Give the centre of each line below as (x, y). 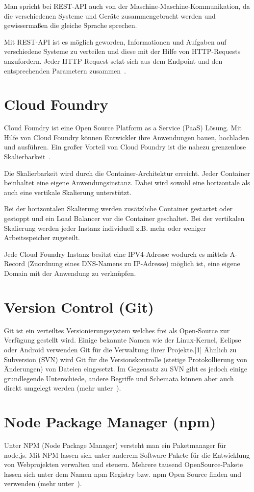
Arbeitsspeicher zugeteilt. (42, 237)
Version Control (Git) (79, 307)
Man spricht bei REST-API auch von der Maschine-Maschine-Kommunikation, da (127, 6)
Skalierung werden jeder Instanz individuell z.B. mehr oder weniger (105, 228)
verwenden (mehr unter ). (43, 483)
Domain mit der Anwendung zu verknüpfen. (70, 273)
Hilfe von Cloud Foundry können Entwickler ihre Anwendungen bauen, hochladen (127, 137)
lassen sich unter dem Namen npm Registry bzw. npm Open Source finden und (123, 474)
